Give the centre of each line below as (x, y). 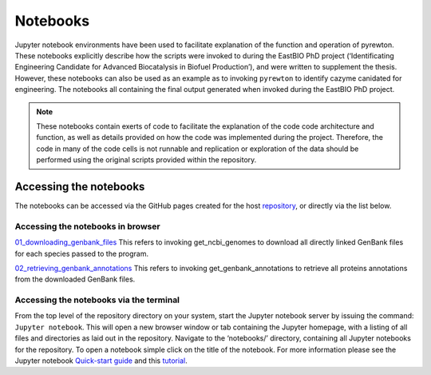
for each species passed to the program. (82, 253)
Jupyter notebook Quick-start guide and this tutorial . (101, 361)
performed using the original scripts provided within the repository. (146, 160)
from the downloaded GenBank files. (75, 279)
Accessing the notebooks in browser (87, 226)
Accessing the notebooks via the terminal (97, 300)
